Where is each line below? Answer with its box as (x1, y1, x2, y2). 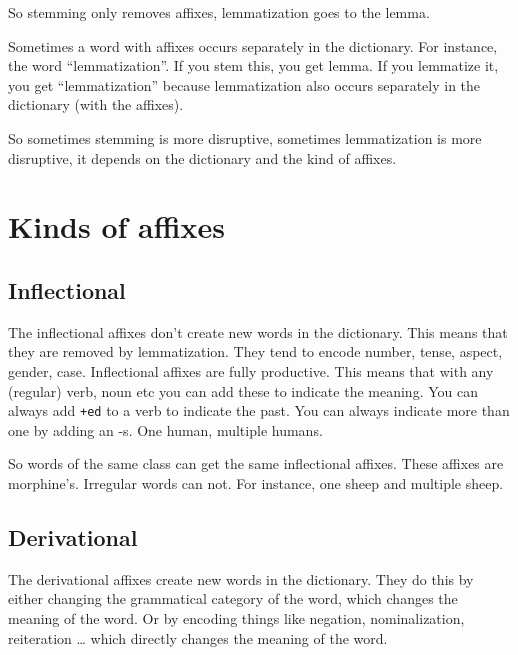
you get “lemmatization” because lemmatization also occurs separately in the (8, 74, 481, 95)
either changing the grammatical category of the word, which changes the (8, 588, 458, 609)
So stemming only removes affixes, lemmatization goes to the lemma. (8, 2, 430, 22)
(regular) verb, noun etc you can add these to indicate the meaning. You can (8, 380, 478, 401)
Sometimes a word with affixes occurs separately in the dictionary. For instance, (8, 35, 498, 56)
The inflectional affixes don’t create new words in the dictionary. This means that (8, 321, 508, 342)
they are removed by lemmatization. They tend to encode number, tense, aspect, (8, 341, 503, 362)
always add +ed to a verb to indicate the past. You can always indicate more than (8, 400, 510, 421)
